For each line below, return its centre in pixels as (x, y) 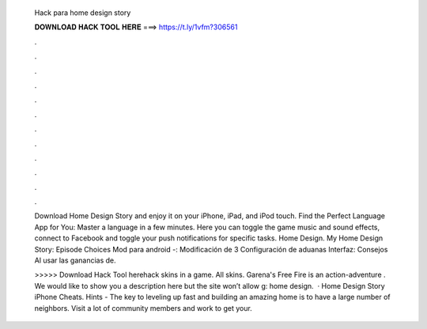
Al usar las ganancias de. (75, 260)
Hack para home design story (83, 13)
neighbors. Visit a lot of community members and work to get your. (143, 308)
